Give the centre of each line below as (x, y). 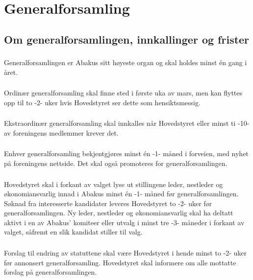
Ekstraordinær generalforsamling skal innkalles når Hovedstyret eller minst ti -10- (127, 123)
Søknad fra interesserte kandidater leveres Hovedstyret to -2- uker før (108, 203)
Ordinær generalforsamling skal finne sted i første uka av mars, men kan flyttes (123, 93)
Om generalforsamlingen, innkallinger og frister (127, 39)
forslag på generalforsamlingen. (51, 272)
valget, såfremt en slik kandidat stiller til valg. (73, 232)
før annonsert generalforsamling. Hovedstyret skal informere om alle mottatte (120, 262)
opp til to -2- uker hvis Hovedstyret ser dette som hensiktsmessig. (102, 102)
